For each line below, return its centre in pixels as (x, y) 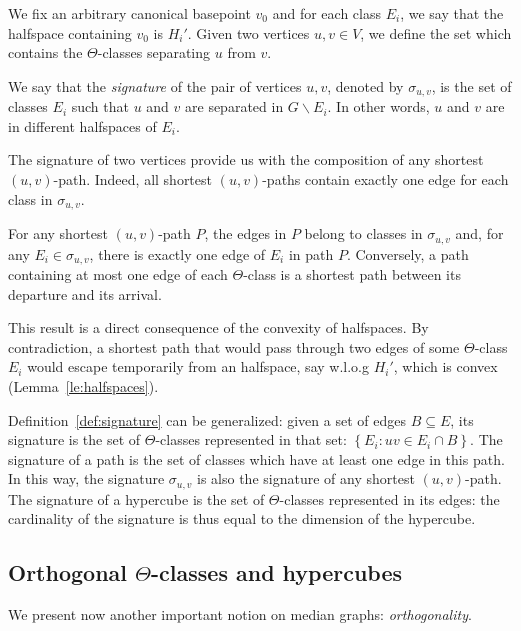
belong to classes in (363, 233)
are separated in (234, 106)
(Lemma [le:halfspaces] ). (83, 385)
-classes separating (154, 52)
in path (311, 253)
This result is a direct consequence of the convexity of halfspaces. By (218, 327)
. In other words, (378, 106)
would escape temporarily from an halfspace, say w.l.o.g (198, 366)
